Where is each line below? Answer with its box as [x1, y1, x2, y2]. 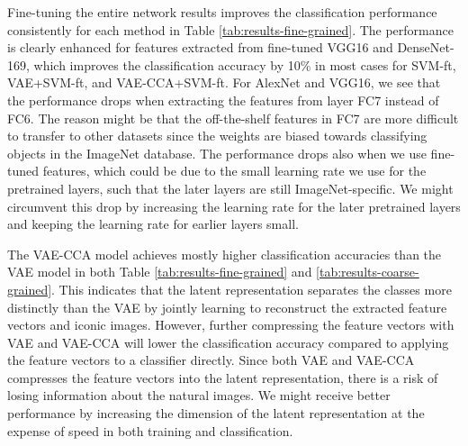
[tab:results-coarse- [316, 262, 419, 281]
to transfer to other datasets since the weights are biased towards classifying [7, 126, 427, 145]
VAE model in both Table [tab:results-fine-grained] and [7, 262, 312, 281]
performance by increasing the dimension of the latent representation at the [7, 404, 425, 423]
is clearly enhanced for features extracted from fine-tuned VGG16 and [7, 38, 393, 57]
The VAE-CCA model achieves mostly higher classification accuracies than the [7, 244, 442, 263]
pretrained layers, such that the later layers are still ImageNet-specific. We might [7, 178, 454, 197]
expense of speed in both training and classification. [7, 421, 293, 440]
